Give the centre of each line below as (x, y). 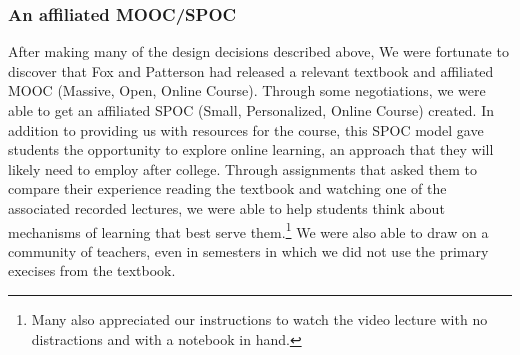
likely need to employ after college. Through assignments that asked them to (242, 168)
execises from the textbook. (92, 270)
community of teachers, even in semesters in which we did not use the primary (248, 250)
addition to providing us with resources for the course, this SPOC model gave (246, 129)
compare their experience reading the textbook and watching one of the (227, 188)
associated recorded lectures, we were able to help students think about (226, 207)
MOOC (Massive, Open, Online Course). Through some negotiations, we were (247, 90)
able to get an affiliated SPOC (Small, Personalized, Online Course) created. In (251, 110)
